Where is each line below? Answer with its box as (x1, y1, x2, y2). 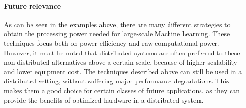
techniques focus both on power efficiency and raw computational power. (4, 38, 219, 48)
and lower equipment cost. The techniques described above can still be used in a (4, 66, 242, 76)
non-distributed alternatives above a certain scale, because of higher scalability (4, 57, 237, 67)
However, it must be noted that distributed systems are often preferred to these (4, 47, 240, 57)
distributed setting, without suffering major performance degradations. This (4, 76, 229, 86)
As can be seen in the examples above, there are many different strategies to (4, 19, 231, 29)
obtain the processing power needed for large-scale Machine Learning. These (4, 28, 230, 39)
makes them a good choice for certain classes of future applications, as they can (4, 85, 240, 95)
